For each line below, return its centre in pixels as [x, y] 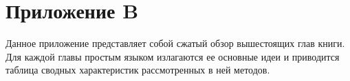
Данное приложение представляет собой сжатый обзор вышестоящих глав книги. [175, 43]
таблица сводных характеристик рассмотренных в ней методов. [138, 70]
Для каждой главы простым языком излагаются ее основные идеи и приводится [173, 56]
